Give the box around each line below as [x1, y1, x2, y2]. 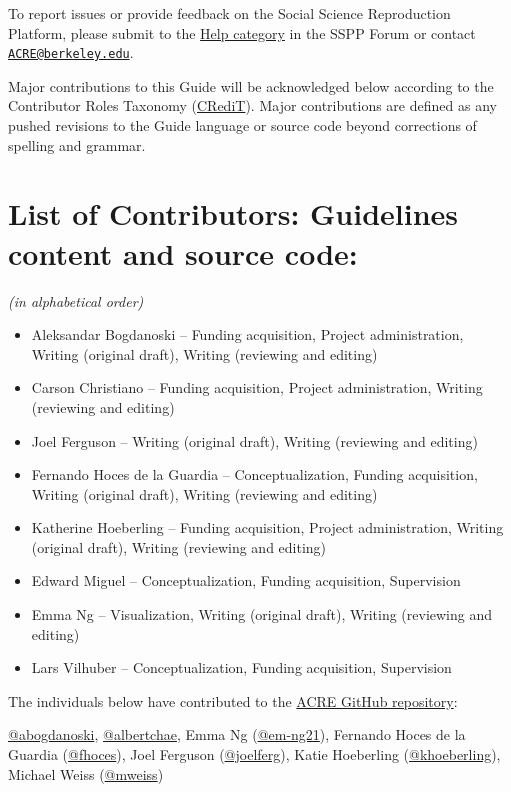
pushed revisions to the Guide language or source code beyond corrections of [8, 115, 477, 136]
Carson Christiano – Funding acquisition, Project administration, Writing [31, 377, 483, 398]
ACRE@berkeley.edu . [8, 42, 134, 63]
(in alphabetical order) [8, 290, 144, 311]
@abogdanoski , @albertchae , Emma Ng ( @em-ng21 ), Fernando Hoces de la [8, 724, 466, 745]
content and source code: [8, 232, 358, 273]
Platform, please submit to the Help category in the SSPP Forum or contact [8, 22, 476, 43]
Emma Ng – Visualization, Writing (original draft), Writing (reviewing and [31, 604, 493, 625]
